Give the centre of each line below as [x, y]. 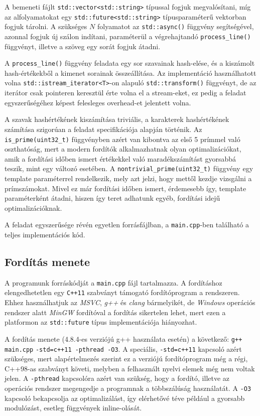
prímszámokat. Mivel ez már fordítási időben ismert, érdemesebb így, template [125, 188]
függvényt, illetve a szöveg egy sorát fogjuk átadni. [83, 46]
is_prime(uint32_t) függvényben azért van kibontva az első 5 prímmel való [122, 139]
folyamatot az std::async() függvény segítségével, [175, 26]
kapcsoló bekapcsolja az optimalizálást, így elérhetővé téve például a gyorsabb [125, 398]
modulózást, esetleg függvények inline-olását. [73, 408]
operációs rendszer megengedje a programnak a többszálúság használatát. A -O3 [128, 388]
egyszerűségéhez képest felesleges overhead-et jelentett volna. [98, 102]
